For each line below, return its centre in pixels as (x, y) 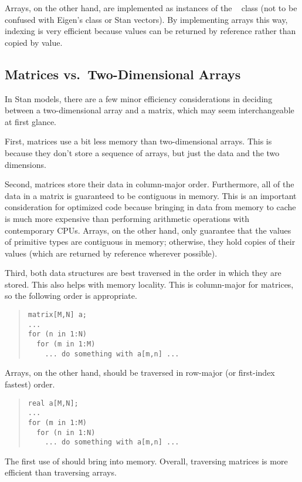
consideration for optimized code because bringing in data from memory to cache (150, 207)
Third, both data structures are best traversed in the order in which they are (143, 273)
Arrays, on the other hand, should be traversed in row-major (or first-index (140, 373)
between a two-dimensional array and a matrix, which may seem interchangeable (150, 110)
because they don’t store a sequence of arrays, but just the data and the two (142, 152)
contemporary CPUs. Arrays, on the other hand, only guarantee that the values (148, 230)
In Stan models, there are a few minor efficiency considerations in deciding (139, 98)
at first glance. (31, 121)
